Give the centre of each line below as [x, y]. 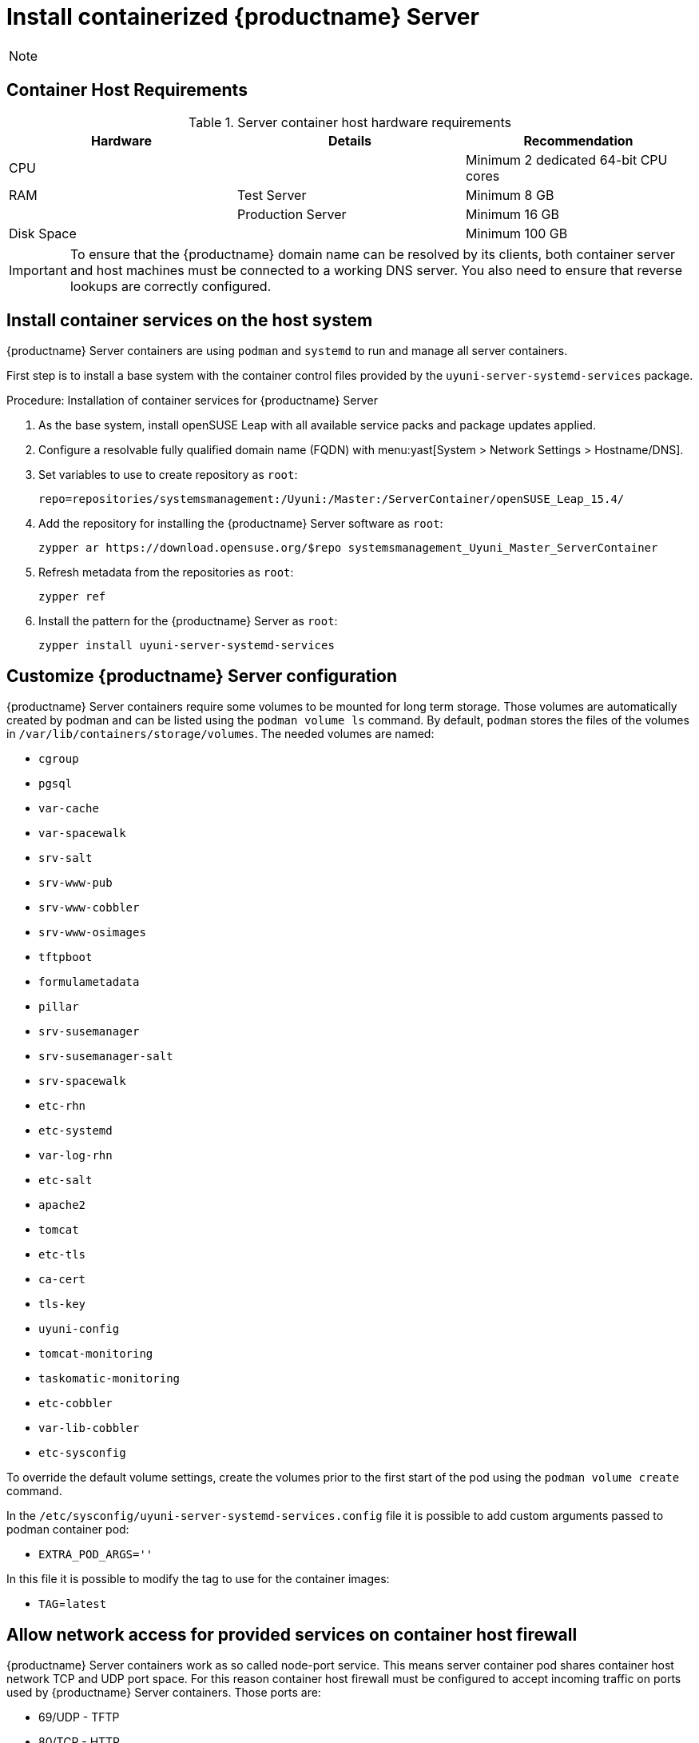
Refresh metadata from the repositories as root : [166, 572]
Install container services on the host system [190, 321]
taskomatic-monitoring [109, 1379]
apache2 [62, 1205]
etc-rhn [62, 1106]
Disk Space [43, 233]
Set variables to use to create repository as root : [168, 475]
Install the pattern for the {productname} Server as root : [188, 621]
